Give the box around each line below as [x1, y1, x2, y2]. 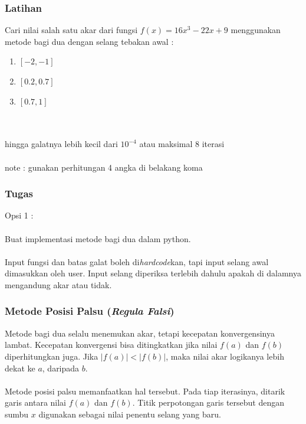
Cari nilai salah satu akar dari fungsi [5, 24, 138, 36]
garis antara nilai [5, 396, 67, 409]
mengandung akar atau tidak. [5, 278, 112, 291]
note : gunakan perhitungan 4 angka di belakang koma [5, 161, 203, 173]
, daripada [42, 361, 80, 374]
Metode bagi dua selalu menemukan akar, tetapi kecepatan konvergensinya [5, 327, 275, 339]
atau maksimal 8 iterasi [139, 138, 225, 150]
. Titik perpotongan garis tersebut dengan [132, 396, 285, 409]
